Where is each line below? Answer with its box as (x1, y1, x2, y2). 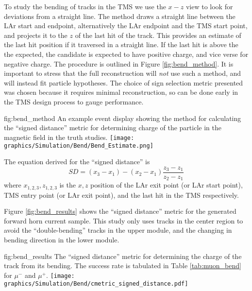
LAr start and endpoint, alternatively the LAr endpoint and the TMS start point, (4, 20, 248, 31)
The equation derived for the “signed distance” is (4, 156, 150, 167)
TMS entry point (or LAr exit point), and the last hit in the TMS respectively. (4, 189, 239, 200)
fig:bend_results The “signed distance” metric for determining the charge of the (4, 251, 242, 261)
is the (59, 180, 76, 190)
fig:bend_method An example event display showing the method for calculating (4, 113, 241, 123)
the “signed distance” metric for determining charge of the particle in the (4, 122, 221, 133)
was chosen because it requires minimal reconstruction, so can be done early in (4, 87, 238, 97)
